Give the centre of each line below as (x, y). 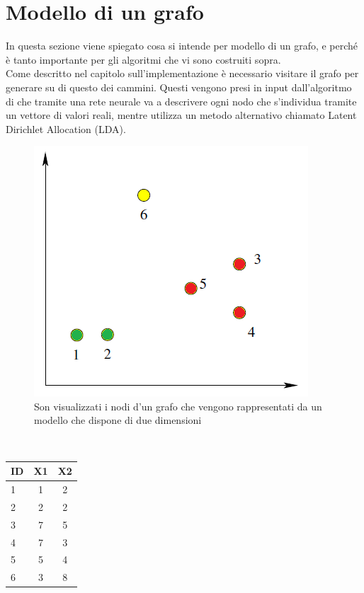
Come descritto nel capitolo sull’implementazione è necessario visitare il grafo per (182, 73)
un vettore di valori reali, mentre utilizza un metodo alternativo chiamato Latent (181, 115)
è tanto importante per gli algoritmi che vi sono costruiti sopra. (143, 59)
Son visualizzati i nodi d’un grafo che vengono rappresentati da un (178, 406)
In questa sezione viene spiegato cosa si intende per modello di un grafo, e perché (182, 46)
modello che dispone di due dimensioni (118, 420)
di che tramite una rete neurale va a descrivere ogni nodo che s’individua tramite (181, 101)
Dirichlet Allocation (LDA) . (66, 128)
